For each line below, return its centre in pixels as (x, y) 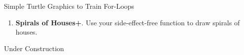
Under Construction (34, 48)
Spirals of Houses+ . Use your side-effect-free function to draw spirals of (128, 22)
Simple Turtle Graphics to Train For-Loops (69, 6)
